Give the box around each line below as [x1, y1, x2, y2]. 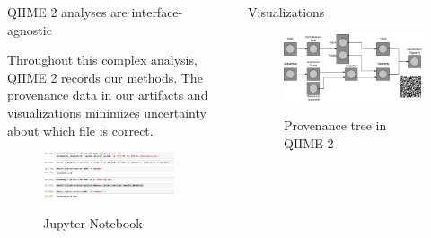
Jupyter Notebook [43, 214, 143, 233]
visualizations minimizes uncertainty [7, 102, 207, 121]
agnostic [7, 20, 52, 39]
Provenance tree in [284, 116, 387, 135]
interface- [131, 3, 183, 21]
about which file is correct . [7, 120, 154, 139]
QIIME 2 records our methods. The [7, 67, 203, 86]
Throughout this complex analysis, [7, 50, 198, 69]
